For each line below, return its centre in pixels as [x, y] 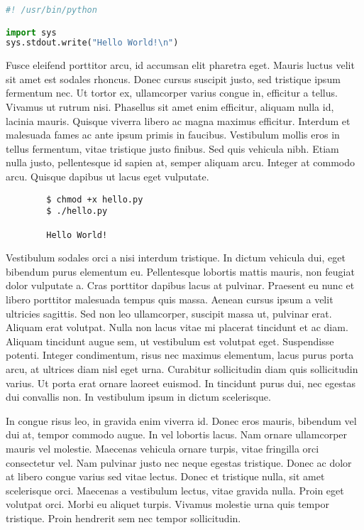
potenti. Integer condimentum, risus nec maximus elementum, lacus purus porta [180, 355]
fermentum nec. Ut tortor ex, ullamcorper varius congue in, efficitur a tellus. [172, 93]
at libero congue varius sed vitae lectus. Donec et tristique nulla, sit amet [165, 476]
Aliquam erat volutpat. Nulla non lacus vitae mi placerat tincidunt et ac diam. [177, 327]
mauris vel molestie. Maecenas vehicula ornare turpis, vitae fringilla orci [162, 448]
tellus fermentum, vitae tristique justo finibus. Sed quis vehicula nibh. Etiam [172, 148]
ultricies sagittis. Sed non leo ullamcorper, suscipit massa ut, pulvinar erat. [169, 313]
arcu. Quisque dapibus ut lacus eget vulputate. [107, 177]
